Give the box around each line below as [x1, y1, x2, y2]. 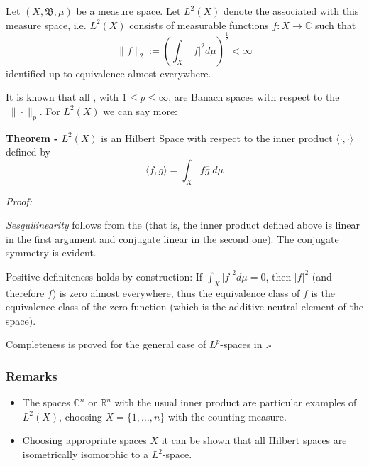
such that [314, 17, 356, 32]
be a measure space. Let [76, 4, 181, 18]
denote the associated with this [223, 4, 359, 18]
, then [265, 269, 292, 283]
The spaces [22, 395, 70, 410]
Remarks [6, 367, 57, 384]
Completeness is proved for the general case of [6, 337, 206, 352]
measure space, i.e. [6, 17, 87, 32]
